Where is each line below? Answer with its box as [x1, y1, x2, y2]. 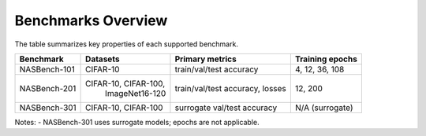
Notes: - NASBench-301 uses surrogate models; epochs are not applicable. [14, 117, 260, 127]
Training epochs [294, 53, 358, 64]
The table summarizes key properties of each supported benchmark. [14, 39, 238, 49]
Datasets [85, 53, 120, 64]
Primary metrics [174, 53, 237, 64]
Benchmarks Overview [14, 12, 168, 29]
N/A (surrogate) [294, 102, 353, 113]
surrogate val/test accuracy [174, 102, 278, 113]
